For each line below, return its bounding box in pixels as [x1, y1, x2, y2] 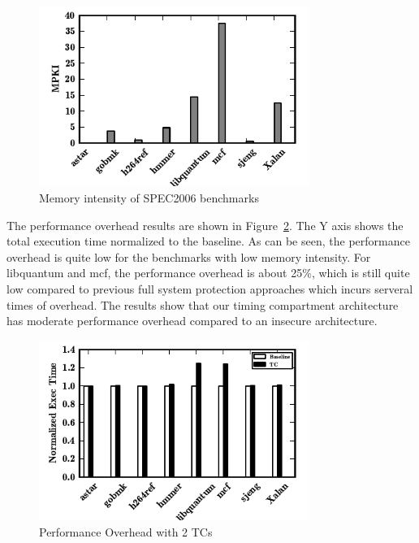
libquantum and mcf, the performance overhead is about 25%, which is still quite [6, 264, 410, 281]
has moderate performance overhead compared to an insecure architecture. [6, 312, 378, 329]
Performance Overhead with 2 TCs [39, 523, 213, 540]
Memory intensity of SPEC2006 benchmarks [39, 189, 259, 206]
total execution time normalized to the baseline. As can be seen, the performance [6, 232, 410, 250]
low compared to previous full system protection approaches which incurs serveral [6, 280, 413, 297]
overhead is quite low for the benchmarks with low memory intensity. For [6, 248, 371, 265]
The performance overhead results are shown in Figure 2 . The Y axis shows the [6, 216, 404, 233]
